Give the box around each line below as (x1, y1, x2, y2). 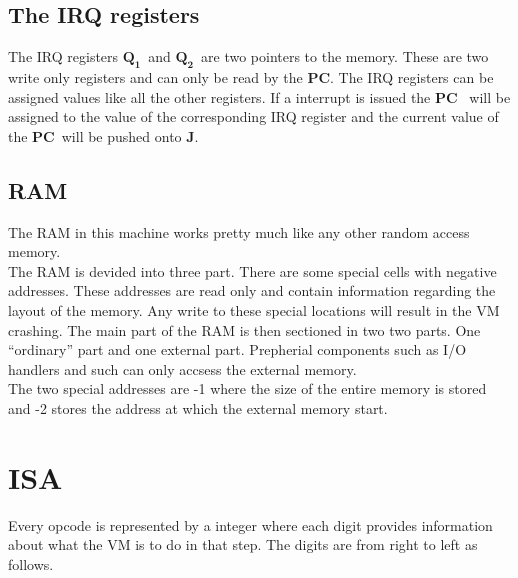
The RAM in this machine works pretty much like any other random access (8, 221, 470, 242)
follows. (8, 553, 54, 574)
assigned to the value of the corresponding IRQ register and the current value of (8, 106, 499, 127)
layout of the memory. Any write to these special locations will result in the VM (8, 299, 500, 320)
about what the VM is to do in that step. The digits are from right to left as (8, 534, 478, 555)
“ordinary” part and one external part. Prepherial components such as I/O (8, 339, 467, 360)
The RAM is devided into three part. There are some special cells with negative (8, 260, 497, 281)
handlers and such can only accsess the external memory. (8, 358, 357, 379)
